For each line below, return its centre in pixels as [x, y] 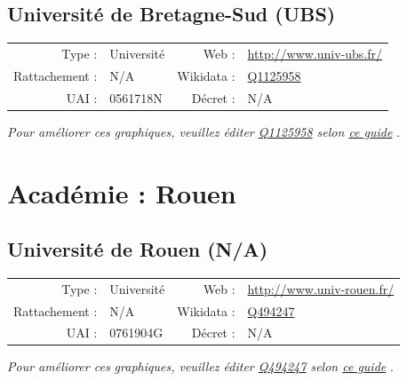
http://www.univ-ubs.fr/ [315, 53]
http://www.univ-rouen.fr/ [321, 288]
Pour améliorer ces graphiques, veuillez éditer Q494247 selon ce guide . [200, 366]
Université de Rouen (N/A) [138, 249]
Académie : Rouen [122, 192]
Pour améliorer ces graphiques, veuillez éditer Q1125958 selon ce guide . [203, 131]
